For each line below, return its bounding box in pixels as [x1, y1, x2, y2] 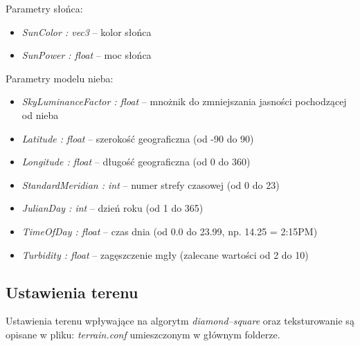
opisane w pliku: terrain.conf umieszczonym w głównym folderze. [6, 327, 280, 341]
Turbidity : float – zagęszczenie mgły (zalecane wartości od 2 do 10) [21, 247, 309, 262]
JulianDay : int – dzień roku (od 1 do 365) [21, 201, 204, 215]
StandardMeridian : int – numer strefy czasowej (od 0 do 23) [21, 177, 280, 192]
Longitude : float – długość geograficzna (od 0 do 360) [21, 154, 251, 169]
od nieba [21, 107, 59, 122]
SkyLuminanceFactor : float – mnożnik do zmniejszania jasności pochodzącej [21, 94, 347, 109]
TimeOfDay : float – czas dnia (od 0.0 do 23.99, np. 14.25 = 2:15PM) [21, 224, 318, 238]
